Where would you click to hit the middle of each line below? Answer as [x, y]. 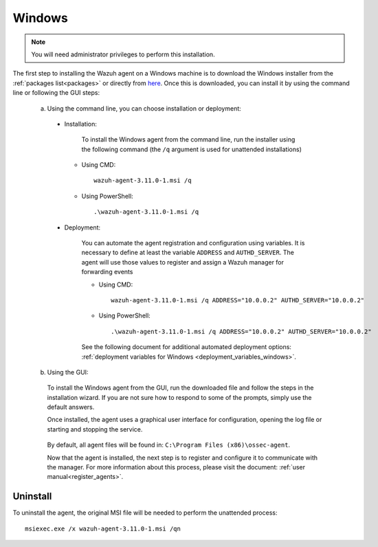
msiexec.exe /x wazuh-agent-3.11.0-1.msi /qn [103, 528]
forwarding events [107, 272]
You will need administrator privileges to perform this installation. [123, 54]
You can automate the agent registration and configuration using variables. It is [193, 243]
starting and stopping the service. [95, 429]
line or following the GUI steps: [56, 93]
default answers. [71, 407]
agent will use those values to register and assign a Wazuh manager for [183, 262]
